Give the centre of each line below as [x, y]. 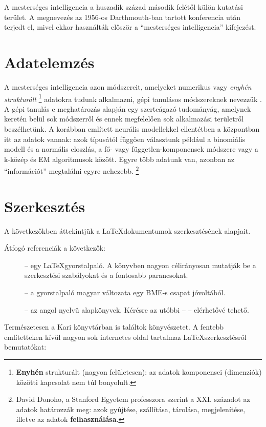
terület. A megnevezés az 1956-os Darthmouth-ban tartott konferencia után [123, 17]
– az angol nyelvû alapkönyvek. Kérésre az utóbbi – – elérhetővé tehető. [137, 309]
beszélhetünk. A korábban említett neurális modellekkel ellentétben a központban [132, 128]
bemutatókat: [25, 347]
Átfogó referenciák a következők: [55, 248]
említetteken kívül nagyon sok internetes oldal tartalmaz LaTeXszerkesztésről [125, 337]
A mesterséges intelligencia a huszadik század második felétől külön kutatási [124, 7]
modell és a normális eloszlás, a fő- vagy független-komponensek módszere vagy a [131, 149]
